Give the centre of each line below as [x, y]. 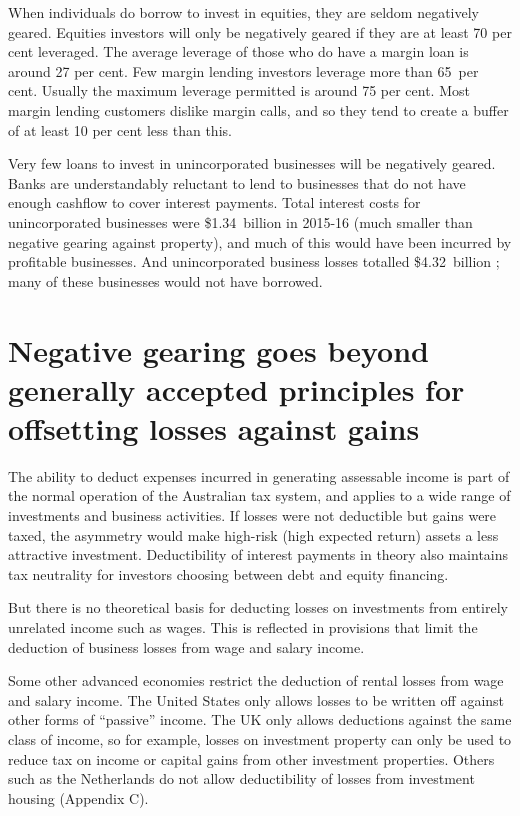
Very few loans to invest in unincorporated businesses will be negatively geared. [252, 163]
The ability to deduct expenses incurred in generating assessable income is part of [259, 475]
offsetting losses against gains [214, 427]
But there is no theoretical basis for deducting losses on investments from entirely [258, 607]
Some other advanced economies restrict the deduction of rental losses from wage [256, 680]
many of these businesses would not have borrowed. [165, 280]
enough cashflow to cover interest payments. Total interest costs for [214, 202]
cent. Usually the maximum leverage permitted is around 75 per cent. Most [239, 90]
